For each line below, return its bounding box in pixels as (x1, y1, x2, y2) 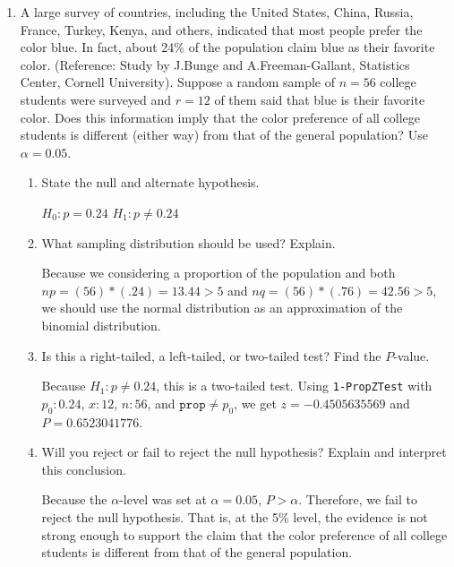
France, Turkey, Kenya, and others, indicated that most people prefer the (20, 20, 423, 39)
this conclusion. (41, 460, 126, 478)
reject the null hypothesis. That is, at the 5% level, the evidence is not (41, 507, 428, 526)
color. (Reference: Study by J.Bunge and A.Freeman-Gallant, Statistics (20, 55, 410, 73)
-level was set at (119, 490, 207, 509)
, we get (234, 393, 277, 412)
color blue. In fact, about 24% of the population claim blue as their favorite (20, 38, 435, 56)
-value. (393, 346, 430, 365)
